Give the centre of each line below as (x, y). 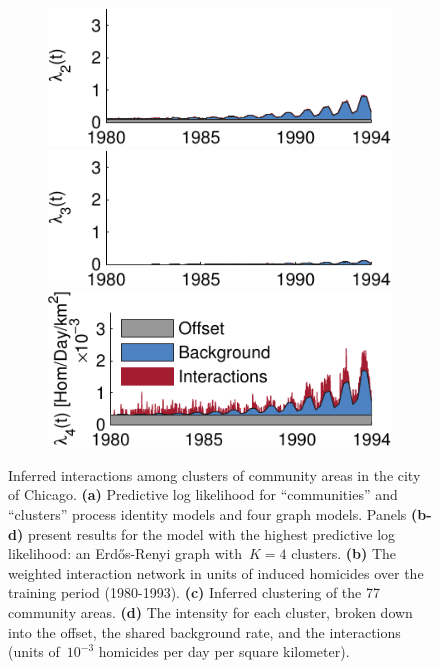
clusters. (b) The (344, 553)
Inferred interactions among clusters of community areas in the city (214, 474)
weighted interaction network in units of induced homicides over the (216, 572)
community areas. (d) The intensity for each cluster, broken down (210, 611)
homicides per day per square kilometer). (224, 651)
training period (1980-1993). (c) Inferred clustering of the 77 (194, 592)
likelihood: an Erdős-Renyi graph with (125, 553)
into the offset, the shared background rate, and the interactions (204, 631)
